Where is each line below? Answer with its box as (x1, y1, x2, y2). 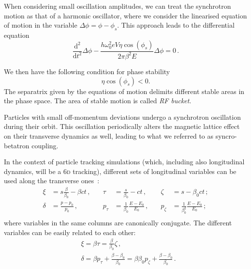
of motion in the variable (4, 20, 77, 30)
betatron (4, 140, 30, 150)
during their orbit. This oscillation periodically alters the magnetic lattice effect (4, 121, 240, 131)
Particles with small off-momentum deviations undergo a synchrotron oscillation (4, 111, 241, 122)
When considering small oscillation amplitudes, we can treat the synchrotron (4, 1, 231, 11)
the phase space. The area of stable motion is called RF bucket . (4, 95, 192, 106)
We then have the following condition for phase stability (4, 66, 170, 76)
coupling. (31, 140, 59, 150)
